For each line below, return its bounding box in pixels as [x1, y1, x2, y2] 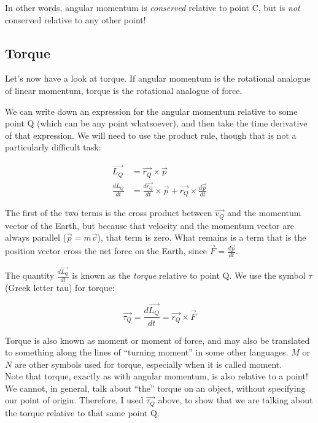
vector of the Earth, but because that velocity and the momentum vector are [5, 219, 294, 231]
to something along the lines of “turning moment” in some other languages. [5, 346, 289, 359]
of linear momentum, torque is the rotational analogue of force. [5, 83, 242, 96]
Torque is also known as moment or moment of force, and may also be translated [5, 333, 310, 346]
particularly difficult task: [5, 141, 101, 153]
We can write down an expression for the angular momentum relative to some [5, 104, 298, 117]
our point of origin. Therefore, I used [5, 394, 144, 406]
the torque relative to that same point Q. [5, 406, 160, 419]
